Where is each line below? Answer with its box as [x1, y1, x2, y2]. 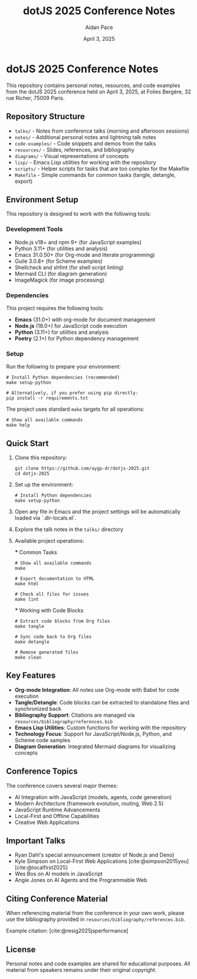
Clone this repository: [14, 454, 67, 461]
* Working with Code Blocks [14, 607, 84, 614]
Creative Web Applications [14, 819, 80, 826]
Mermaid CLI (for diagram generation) [14, 270, 107, 277]
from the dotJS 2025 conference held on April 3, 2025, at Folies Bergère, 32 [6, 88, 192, 95]
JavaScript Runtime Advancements [14, 806, 100, 813]
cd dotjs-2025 [14, 471, 50, 477]
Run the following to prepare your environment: [6, 363, 121, 371]
